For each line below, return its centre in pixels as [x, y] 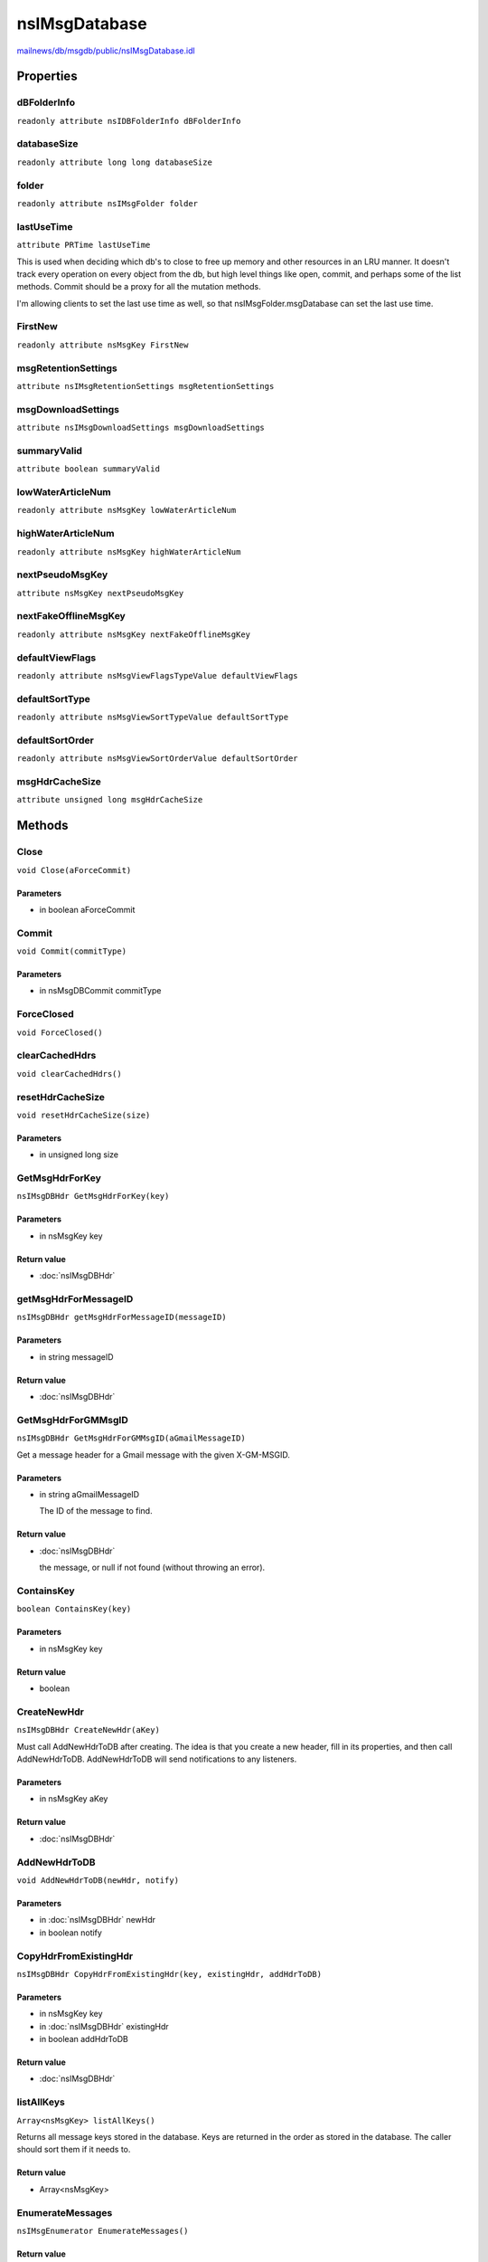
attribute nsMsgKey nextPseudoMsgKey [100, 593]
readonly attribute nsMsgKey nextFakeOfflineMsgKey [134, 634]
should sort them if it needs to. [74, 2150]
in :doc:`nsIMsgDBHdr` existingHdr [104, 2026]
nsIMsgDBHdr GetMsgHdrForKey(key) [93, 1196]
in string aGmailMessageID [89, 1495]
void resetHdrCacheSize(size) [84, 1115]
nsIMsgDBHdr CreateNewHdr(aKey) [88, 1730]
